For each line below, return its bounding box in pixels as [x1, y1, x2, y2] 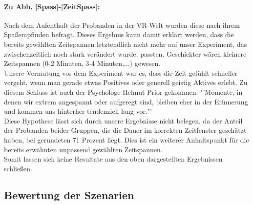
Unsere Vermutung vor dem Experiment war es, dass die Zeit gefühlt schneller [4, 67, 238, 78]
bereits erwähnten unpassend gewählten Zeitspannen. [4, 144, 163, 154]
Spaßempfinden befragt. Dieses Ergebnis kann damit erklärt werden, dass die [4, 29, 234, 40]
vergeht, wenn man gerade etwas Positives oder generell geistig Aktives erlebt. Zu [4, 77, 248, 87]
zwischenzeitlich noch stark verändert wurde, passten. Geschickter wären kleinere [4, 48, 247, 59]
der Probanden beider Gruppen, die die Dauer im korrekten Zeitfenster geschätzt [4, 125, 247, 135]
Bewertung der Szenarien [4, 187, 134, 202]
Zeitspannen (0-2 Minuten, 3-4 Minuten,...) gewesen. [4, 58, 161, 68]
